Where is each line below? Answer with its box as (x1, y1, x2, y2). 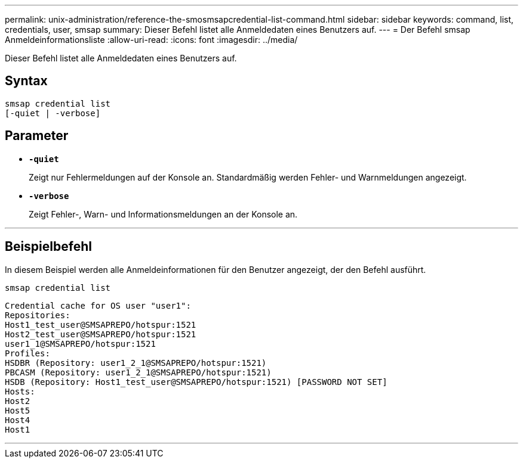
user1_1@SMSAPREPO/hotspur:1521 (5, 338, 156, 349)
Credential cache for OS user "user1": (5, 300, 191, 310)
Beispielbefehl (5, 239, 92, 254)
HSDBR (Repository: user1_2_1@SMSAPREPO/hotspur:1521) (5, 358, 267, 368)
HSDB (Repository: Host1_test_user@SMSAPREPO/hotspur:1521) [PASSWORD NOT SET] (5, 377, 387, 387)
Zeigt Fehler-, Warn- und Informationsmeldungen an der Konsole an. (29, 209, 298, 219)
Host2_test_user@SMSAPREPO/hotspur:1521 (5, 329, 196, 339)
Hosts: (5, 386, 35, 396)
